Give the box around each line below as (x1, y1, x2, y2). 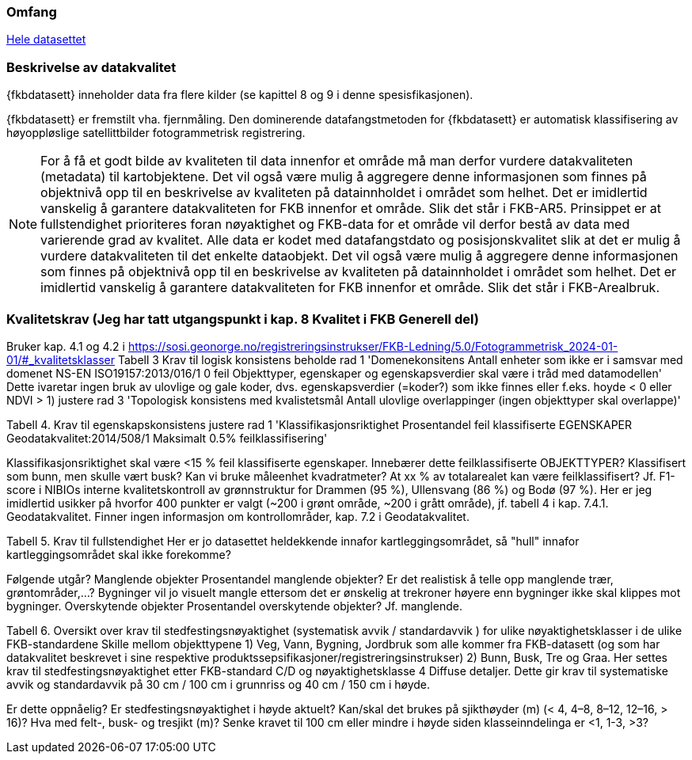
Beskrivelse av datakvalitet (6, 59, 177, 75)
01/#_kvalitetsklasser (6, 352, 116, 367)
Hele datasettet (6, 32, 86, 47)
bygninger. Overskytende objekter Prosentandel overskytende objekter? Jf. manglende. (6, 598, 462, 613)
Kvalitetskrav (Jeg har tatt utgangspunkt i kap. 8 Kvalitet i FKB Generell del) (6, 310, 479, 327)
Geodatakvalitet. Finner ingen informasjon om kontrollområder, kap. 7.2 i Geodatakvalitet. (6, 509, 470, 523)
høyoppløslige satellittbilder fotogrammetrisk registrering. (6, 126, 306, 140)
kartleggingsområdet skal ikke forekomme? (6, 547, 231, 561)
